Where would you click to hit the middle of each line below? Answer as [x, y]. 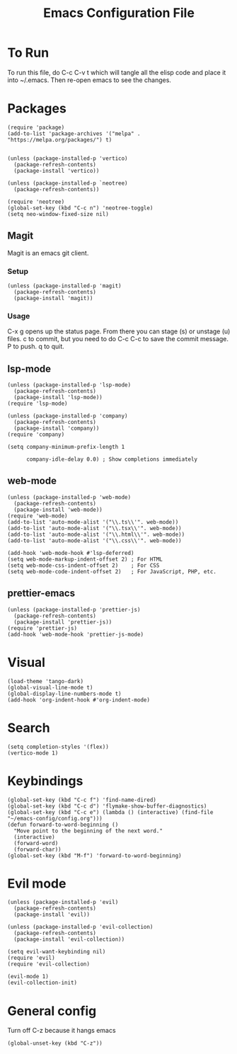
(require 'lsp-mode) [38, 404]
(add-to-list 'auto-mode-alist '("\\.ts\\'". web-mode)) [93, 522]
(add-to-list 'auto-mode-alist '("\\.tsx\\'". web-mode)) [94, 528]
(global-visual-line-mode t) [50, 687]
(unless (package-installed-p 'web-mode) [69, 497]
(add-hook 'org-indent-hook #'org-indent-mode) [79, 700]
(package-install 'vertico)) [57, 171]
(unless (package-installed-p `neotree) [68, 183]
